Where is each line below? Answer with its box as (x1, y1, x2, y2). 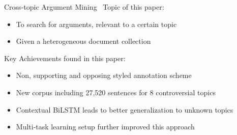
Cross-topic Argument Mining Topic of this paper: (4, 2, 164, 12)
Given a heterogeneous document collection (16, 36, 151, 46)
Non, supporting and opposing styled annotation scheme (16, 70, 192, 80)
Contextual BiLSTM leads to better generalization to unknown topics (16, 104, 233, 115)
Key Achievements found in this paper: (4, 52, 126, 63)
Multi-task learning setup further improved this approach (16, 121, 195, 132)
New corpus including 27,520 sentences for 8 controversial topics (16, 87, 216, 97)
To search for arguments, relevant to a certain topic (16, 18, 177, 29)
